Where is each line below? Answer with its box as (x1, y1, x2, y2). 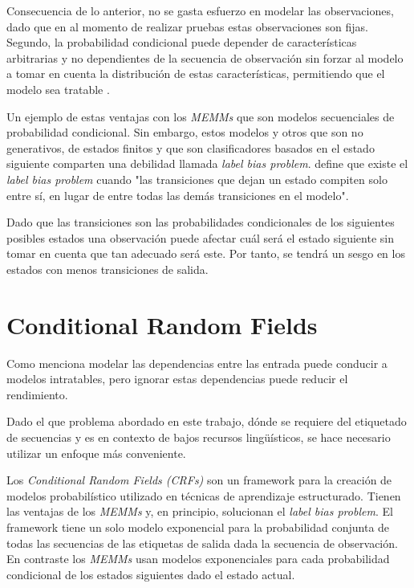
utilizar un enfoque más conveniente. (6, 444, 186, 461)
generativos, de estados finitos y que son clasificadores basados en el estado (6, 139, 375, 156)
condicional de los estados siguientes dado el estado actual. (6, 566, 295, 582)
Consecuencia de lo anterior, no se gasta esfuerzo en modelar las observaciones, (6, 2, 394, 18)
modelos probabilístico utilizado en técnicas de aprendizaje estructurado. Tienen (6, 487, 401, 504)
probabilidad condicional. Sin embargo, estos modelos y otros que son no (6, 124, 363, 141)
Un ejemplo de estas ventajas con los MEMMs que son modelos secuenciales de (6, 108, 395, 125)
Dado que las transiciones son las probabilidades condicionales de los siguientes (6, 214, 395, 231)
